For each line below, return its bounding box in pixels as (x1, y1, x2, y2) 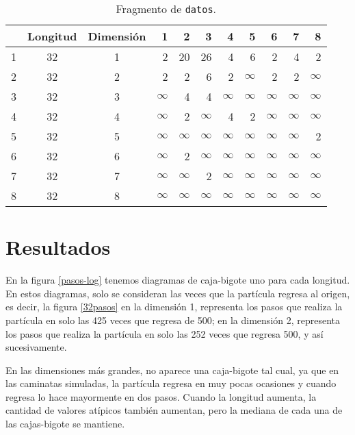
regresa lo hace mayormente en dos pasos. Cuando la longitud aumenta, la (5, 389, 317, 403)
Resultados (5, 233, 111, 261)
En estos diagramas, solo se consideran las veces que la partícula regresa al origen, (5, 286, 350, 300)
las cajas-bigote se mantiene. (5, 417, 125, 431)
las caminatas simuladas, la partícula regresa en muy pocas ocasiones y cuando (5, 376, 337, 390)
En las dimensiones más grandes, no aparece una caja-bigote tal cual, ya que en (5, 362, 339, 377)
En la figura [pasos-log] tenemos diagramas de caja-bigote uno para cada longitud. (5, 273, 350, 287)
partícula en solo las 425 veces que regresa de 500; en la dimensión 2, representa (5, 312, 341, 327)
